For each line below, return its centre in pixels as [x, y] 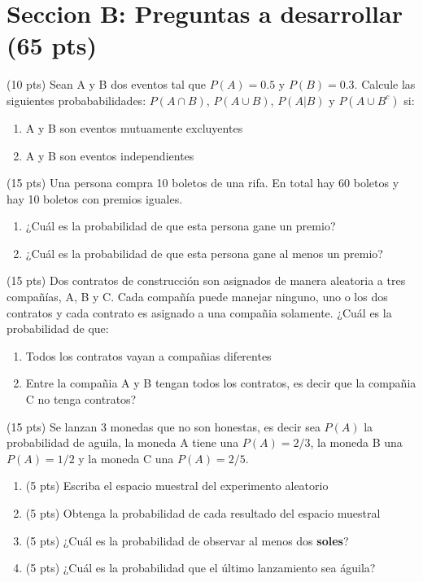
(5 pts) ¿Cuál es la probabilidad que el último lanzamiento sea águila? [201, 568]
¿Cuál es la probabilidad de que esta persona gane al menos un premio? [204, 253]
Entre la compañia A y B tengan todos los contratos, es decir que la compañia [221, 383]
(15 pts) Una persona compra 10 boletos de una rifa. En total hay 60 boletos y [203, 183]
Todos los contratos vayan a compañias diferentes [148, 355]
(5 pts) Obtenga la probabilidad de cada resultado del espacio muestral [203, 513]
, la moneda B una [356, 442]
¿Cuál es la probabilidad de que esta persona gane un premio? [181, 226]
